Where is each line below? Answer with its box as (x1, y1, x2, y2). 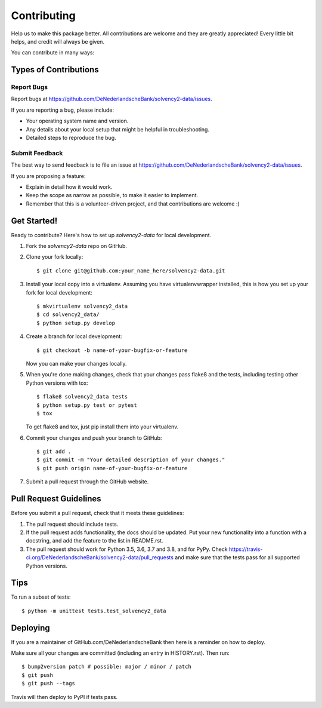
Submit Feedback (11, 149, 63, 157)
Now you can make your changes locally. (26, 360, 127, 367)
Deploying (11, 623, 50, 633)
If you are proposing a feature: (11, 172, 86, 179)
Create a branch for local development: (26, 333, 122, 340)
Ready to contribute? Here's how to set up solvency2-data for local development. (11, 231, 212, 238)
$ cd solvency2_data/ (36, 311, 100, 318)
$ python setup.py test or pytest (36, 401, 137, 409)
